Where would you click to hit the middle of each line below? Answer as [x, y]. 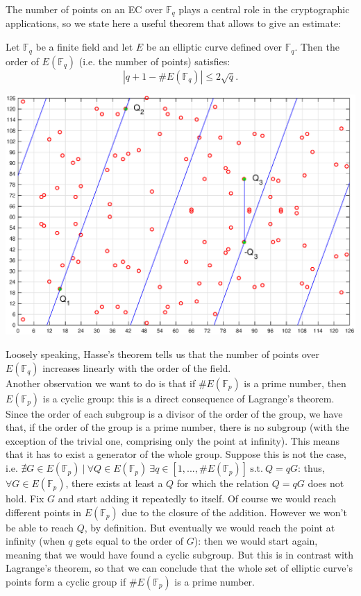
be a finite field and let [84, 47]
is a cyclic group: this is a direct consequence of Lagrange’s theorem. [188, 398]
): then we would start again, [256, 541]
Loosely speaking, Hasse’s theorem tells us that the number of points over [163, 354]
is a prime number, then [295, 383]
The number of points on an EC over [84, 9]
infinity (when [35, 541]
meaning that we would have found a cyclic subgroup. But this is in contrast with [180, 554]
